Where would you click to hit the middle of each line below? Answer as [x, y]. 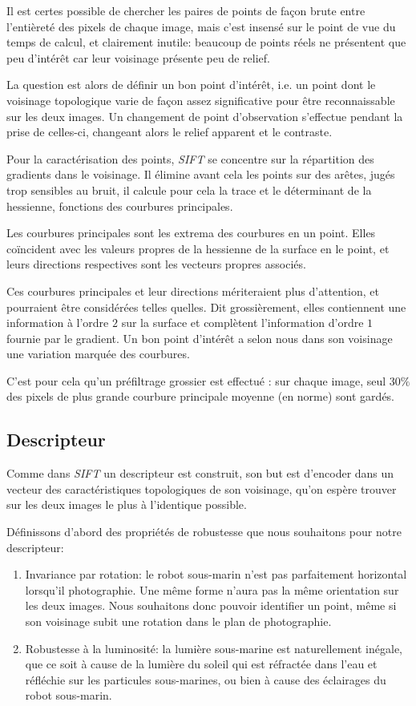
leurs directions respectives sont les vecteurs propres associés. [156, 264]
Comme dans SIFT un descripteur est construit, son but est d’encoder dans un [200, 473]
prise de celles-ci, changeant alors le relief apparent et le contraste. [170, 132]
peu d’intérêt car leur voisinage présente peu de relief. [138, 57]
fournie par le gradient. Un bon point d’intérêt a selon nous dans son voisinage [200, 338]
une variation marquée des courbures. [98, 354]
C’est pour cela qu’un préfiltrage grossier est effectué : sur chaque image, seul [196, 380]
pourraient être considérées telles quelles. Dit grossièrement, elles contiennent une [206, 307]
